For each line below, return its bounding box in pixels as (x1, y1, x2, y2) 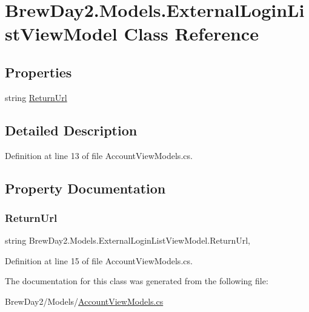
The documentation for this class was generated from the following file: (5, 275, 268, 287)
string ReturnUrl (5, 91, 67, 103)
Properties (5, 62, 72, 81)
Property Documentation (5, 178, 166, 197)
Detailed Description (5, 120, 138, 139)
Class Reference (124, 21, 259, 46)
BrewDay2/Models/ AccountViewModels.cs (5, 294, 164, 307)
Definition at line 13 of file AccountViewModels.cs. (5, 149, 193, 161)
